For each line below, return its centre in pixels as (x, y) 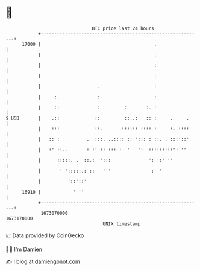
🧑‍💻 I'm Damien (24, 249)
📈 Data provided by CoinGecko (45, 235)
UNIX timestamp (122, 224)
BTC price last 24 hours (123, 28)
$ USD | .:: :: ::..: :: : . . (97, 118)
